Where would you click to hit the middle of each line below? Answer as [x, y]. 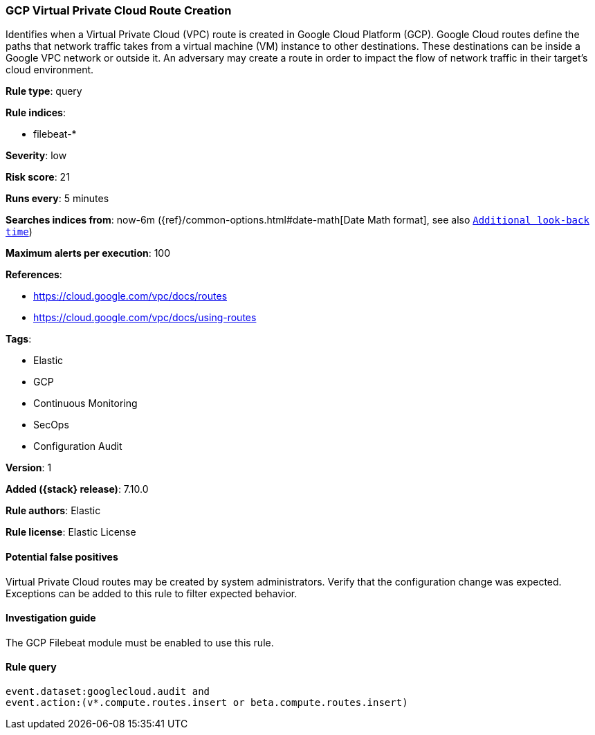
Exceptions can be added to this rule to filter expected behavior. [152, 593]
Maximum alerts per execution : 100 [88, 253]
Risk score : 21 [38, 177]
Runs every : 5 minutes [57, 199]
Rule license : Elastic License [71, 532]
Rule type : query [44, 91]
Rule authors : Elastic [53, 511]
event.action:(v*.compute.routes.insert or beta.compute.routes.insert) [207, 703]
